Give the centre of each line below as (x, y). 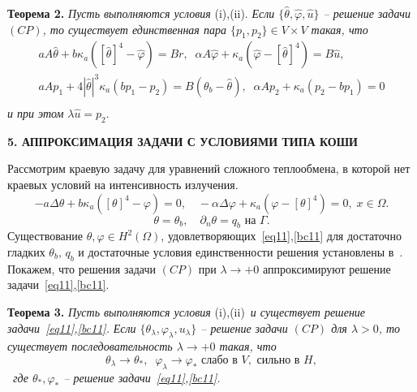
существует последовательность (90, 346)
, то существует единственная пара (134, 29)
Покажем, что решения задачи (82, 268)
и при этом (36, 112)
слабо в (219, 360)
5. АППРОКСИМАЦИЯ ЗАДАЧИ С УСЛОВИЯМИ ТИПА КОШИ (183, 141)
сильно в (278, 360)
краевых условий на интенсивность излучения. (123, 184)
